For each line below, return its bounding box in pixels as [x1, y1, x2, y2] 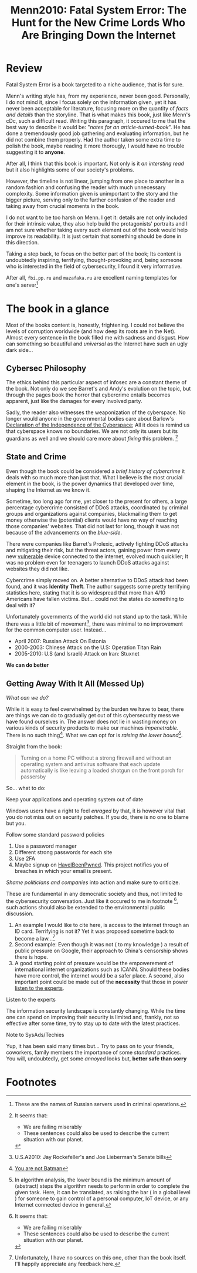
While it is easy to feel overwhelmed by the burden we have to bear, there [6, 706, 184, 713]
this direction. [6, 239, 39, 246]
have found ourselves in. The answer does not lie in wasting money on [6, 718, 176, 725]
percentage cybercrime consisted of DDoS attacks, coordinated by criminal [6, 503, 189, 511]
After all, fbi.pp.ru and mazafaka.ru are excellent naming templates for [6, 274, 178, 281]
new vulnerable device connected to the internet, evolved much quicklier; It [6, 553, 189, 560]
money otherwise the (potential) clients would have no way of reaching [6, 516, 178, 523]
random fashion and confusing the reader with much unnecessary [6, 183, 166, 191]
